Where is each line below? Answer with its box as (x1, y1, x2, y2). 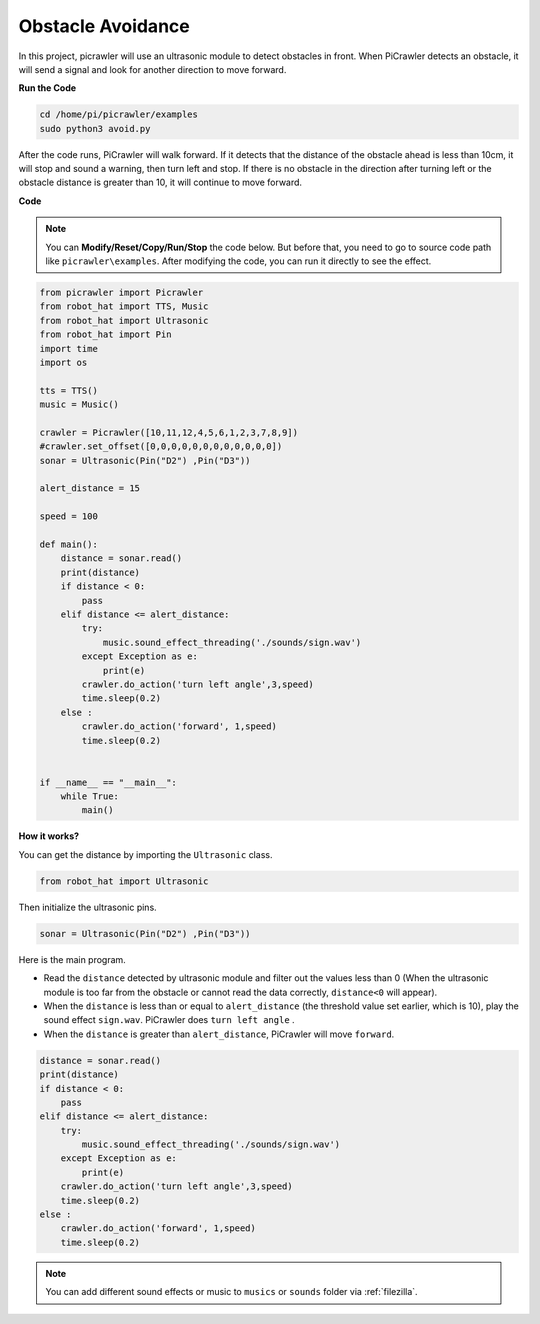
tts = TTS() (39, 385, 99, 396)
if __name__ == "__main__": (39, 776, 177, 788)
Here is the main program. (18, 953, 127, 965)
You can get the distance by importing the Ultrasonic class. (18, 848, 273, 860)
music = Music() (39, 399, 120, 410)
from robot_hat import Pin (39, 329, 172, 340)
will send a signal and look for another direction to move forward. (18, 63, 287, 75)
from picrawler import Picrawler (39, 287, 204, 299)
